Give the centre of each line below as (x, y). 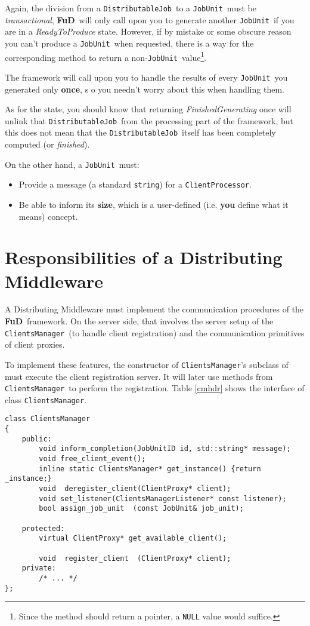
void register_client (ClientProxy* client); (135, 558)
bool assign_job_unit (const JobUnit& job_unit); (141, 509)
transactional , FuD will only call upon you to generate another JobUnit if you (150, 19)
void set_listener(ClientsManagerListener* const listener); (163, 498)
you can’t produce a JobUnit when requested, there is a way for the (129, 43)
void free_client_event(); (92, 459)
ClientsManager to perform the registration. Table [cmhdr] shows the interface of (155, 388)
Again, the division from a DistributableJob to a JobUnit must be (131, 8)
